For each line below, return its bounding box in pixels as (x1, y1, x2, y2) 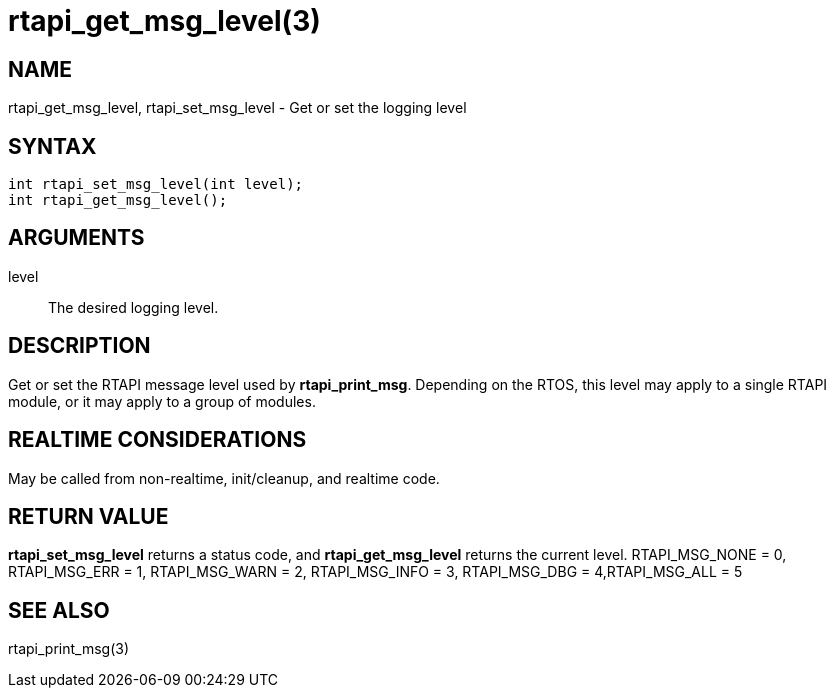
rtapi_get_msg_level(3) (8, 4, 321, 38)
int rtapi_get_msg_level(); (8, 192, 228, 209)
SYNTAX (8, 133, 97, 159)
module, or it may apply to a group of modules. (8, 392, 316, 410)
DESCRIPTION (8, 333, 151, 359)
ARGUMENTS (8, 225, 145, 251)
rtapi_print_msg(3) (8, 640, 129, 658)
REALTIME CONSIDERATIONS (8, 427, 307, 453)
